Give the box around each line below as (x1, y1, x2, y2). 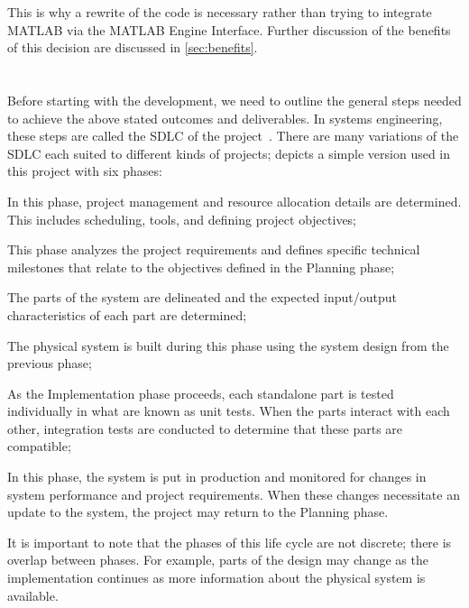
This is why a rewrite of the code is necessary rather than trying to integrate (7, 3, 432, 21)
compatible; (7, 437, 71, 456)
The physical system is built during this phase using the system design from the (7, 336, 449, 355)
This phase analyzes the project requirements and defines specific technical (7, 240, 420, 259)
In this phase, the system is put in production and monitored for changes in (7, 467, 427, 486)
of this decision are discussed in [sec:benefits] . (7, 38, 258, 57)
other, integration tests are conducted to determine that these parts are (7, 419, 403, 438)
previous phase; (7, 354, 92, 373)
